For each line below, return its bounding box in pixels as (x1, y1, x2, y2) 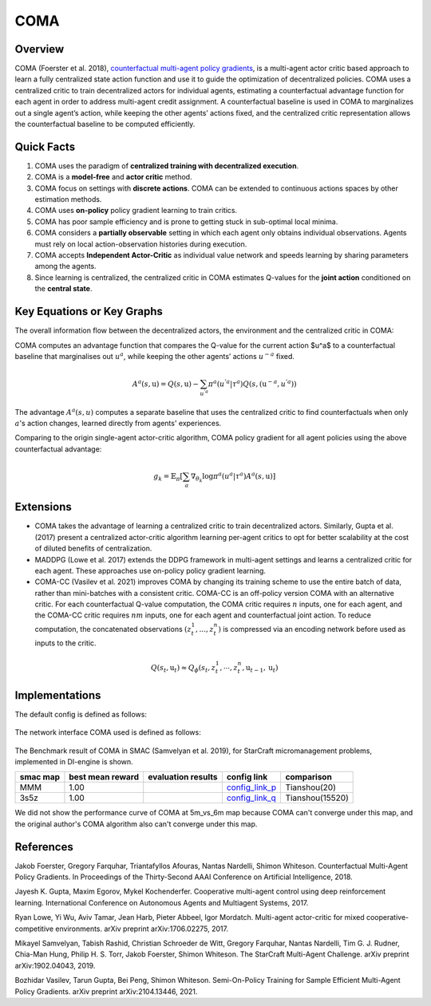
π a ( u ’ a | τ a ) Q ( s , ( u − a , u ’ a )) (208, 378, 297, 389)
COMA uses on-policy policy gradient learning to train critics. (34, 206, 238, 215)
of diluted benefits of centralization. (34, 543, 152, 554)
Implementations (14, 688, 101, 702)
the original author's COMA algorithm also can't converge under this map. (14, 819, 258, 829)
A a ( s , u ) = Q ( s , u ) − (132, 378, 200, 389)
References (14, 840, 73, 854)
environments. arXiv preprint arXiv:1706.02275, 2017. (55, 924, 229, 933)
